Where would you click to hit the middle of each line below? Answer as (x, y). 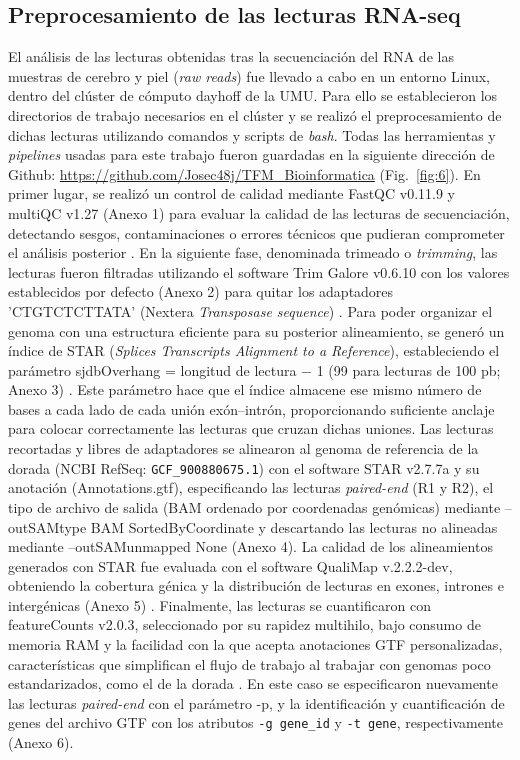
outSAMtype (47, 526)
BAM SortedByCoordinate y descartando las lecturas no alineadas (294, 526)
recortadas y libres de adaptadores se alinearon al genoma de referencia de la (243, 448)
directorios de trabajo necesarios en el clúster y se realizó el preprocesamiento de (255, 114)
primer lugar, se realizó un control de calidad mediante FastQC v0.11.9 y (231, 193)
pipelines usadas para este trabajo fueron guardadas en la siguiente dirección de (251, 154)
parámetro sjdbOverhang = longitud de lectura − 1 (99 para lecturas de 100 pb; (254, 369)
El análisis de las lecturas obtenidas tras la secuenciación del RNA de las (231, 56)
